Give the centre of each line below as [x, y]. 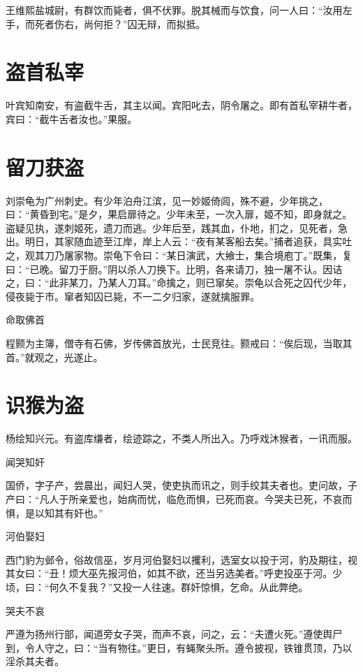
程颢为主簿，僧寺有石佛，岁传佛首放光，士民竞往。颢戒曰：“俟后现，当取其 [179, 343]
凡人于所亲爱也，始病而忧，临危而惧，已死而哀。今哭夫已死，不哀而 [196, 499]
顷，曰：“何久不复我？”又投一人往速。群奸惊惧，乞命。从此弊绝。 [157, 587]
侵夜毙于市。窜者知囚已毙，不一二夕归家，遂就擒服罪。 [133, 296]
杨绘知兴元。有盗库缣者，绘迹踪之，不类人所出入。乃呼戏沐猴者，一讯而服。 [181, 438]
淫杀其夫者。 [35, 661]
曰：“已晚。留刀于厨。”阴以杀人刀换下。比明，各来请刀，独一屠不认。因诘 [174, 269]
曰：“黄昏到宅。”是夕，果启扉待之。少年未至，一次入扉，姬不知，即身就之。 [179, 214]
